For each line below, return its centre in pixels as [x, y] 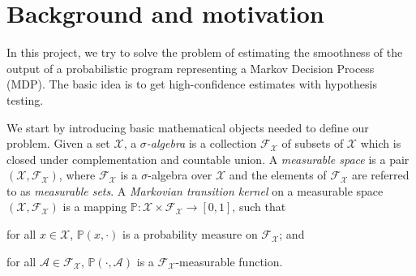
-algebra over [180, 175]
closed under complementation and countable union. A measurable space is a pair [208, 159]
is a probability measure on [190, 234]
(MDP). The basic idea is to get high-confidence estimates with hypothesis [192, 84]
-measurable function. [229, 261]
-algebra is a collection [202, 143]
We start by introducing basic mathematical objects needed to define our [188, 127]
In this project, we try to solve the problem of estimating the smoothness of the [205, 52]
